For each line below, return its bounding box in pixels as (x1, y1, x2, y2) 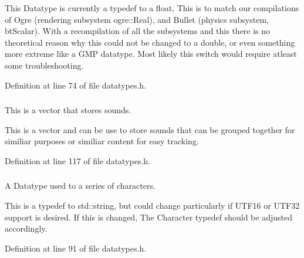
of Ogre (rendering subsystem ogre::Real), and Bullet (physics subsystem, (5, 13, 269, 25)
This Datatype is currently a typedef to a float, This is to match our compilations (5, 2, 299, 13)
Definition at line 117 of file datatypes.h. (5, 154, 151, 167)
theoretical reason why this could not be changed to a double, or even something (5, 36, 295, 48)
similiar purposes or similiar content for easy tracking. (5, 135, 199, 147)
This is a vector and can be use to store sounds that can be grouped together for (5, 123, 295, 135)
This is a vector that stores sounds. (5, 104, 131, 116)
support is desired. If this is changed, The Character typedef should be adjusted (5, 211, 292, 223)
